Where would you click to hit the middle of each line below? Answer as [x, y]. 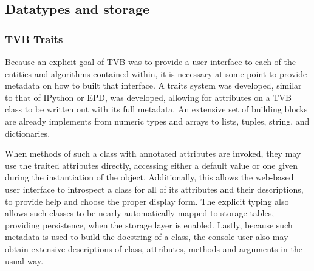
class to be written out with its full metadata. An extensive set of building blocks [156, 109]
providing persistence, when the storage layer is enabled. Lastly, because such [149, 225]
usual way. [24, 260]
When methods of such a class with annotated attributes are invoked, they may [153, 153]
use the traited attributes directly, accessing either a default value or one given [151, 165]
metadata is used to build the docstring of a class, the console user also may [147, 237]
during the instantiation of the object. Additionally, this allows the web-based [149, 177]
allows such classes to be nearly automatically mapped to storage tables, [140, 213]
